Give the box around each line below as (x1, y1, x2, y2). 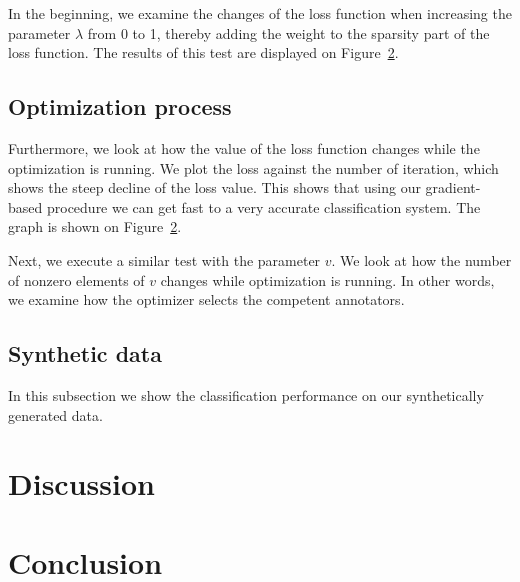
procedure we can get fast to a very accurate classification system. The (46, 196, 481, 217)
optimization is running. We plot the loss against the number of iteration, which (8, 157, 499, 178)
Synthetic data (8, 338, 162, 369)
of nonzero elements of (8, 269, 145, 290)
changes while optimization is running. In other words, (160, 269, 495, 290)
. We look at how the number (331, 249, 512, 270)
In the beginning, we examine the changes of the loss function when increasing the (8, 3, 512, 23)
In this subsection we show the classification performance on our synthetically (8, 384, 484, 405)
